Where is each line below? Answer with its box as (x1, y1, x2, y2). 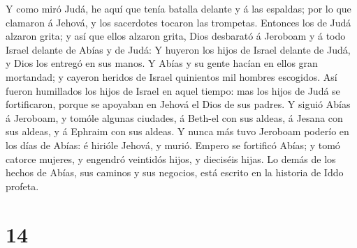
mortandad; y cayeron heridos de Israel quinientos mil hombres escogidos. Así (6, 69, 337, 84)
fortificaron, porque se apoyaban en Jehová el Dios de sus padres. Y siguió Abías (6, 97, 351, 111)
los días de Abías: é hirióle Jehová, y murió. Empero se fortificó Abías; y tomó (6, 137, 340, 152)
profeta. (6, 178, 39, 193)
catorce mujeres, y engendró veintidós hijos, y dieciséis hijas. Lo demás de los (6, 151, 336, 166)
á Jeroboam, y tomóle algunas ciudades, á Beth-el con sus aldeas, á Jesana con (6, 110, 343, 125)
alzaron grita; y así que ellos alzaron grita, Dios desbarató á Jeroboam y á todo (6, 29, 346, 43)
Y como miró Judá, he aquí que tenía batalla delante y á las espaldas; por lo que (6, 1, 351, 15)
